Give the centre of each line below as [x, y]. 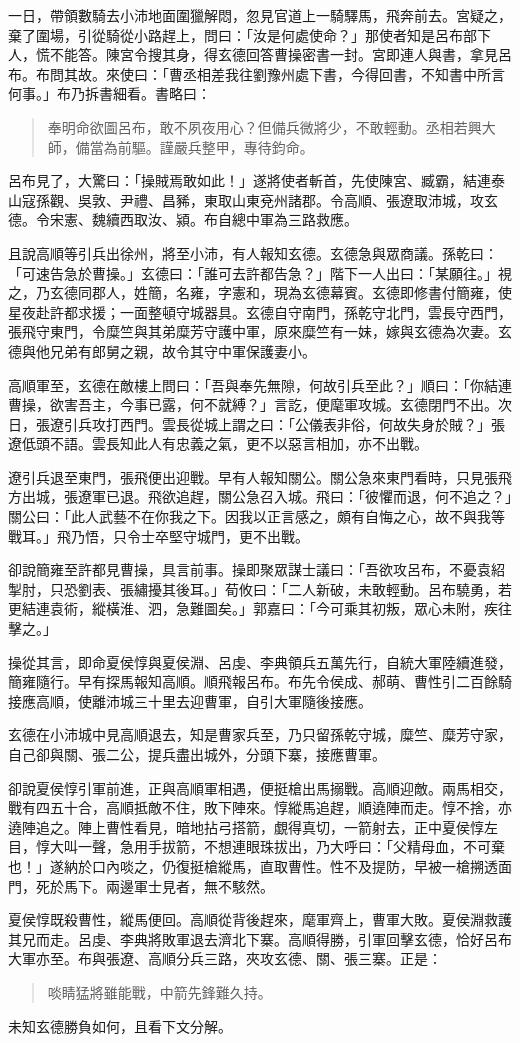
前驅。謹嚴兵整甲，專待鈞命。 [215, 146]
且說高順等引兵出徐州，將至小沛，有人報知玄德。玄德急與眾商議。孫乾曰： [253, 252]
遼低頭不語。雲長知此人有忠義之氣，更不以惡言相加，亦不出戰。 [218, 443]
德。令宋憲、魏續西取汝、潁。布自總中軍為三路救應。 [183, 219]
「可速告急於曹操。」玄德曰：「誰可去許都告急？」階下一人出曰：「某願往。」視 [260, 272]
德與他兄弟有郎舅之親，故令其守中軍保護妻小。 [162, 350]
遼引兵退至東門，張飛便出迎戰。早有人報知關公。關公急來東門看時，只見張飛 [260, 476]
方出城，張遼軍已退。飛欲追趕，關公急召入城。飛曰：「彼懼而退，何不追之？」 [260, 496]
